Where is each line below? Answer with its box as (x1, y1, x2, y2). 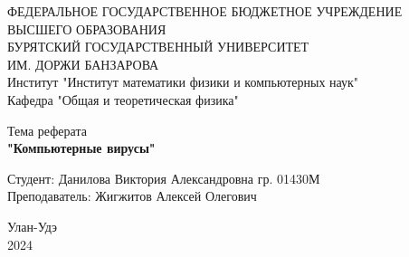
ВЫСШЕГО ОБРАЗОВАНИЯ (7, 19, 166, 38)
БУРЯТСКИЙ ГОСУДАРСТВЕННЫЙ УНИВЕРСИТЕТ (7, 37, 309, 56)
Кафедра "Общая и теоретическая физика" (7, 90, 239, 109)
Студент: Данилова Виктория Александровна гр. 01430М (7, 168, 320, 187)
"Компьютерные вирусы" (7, 138, 156, 157)
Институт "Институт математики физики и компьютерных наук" (7, 72, 359, 91)
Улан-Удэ (7, 216, 58, 235)
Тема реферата (7, 120, 87, 139)
